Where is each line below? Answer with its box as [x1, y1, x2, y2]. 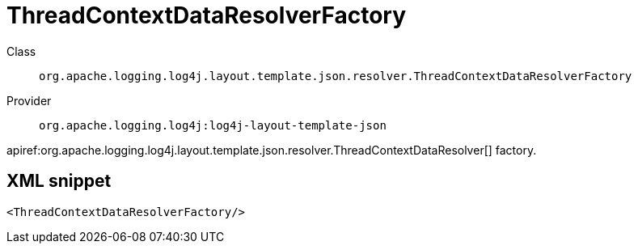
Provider [6, 93, 52, 108]
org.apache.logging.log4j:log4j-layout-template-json [39, 118, 387, 132]
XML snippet [6, 171, 112, 192]
